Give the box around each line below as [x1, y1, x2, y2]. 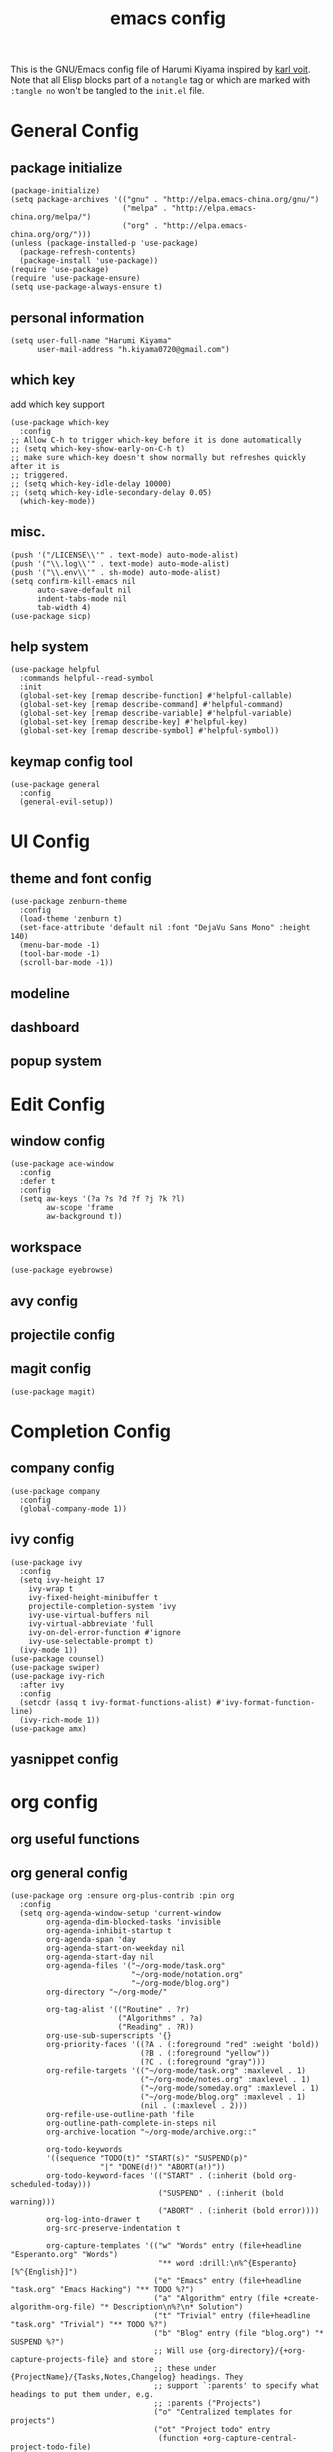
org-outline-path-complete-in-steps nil [46, 2118, 217, 2129]
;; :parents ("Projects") [153, 2398, 262, 2409]
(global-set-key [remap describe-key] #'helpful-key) [19, 717, 248, 727]
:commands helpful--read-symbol [19, 673, 155, 684]
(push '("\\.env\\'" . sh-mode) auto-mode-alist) [10, 567, 222, 577]
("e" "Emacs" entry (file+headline [153, 2276, 302, 2286]
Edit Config [10, 1093, 106, 1116]
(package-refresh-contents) [19, 247, 137, 257]
